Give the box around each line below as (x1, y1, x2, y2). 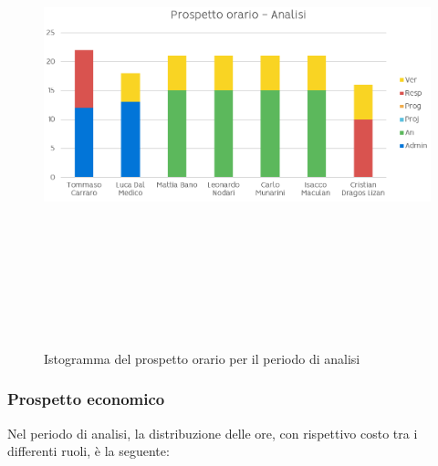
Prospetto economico (7, 388, 165, 410)
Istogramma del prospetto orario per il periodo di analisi (44, 348, 360, 368)
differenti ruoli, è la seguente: (7, 441, 170, 461)
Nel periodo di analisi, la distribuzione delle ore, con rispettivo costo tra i (7, 423, 418, 442)
